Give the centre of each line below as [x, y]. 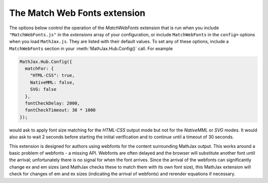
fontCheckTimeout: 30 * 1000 [61, 110]
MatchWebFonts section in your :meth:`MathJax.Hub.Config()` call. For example [91, 48]
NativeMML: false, [52, 82]
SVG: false [43, 90]
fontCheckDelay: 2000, [53, 103]
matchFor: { [39, 69]
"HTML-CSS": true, [52, 75]
